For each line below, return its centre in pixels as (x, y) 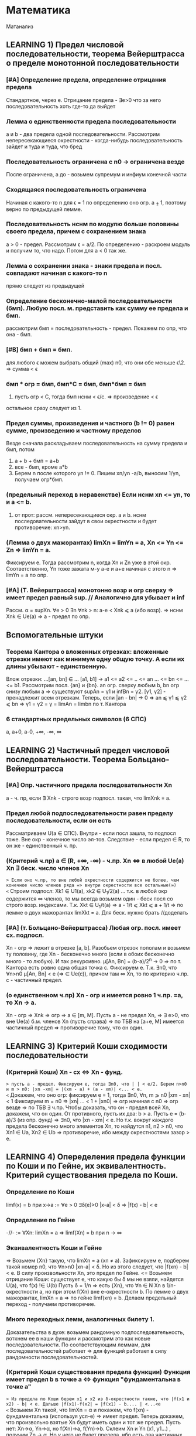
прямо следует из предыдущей (45, 286)
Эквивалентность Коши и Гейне (54, 1247)
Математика (39, 10)
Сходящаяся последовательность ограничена (76, 190)
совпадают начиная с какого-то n (57, 273)
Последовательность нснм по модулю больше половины (92, 224)
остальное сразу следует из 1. (44, 408)
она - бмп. (19, 335)
